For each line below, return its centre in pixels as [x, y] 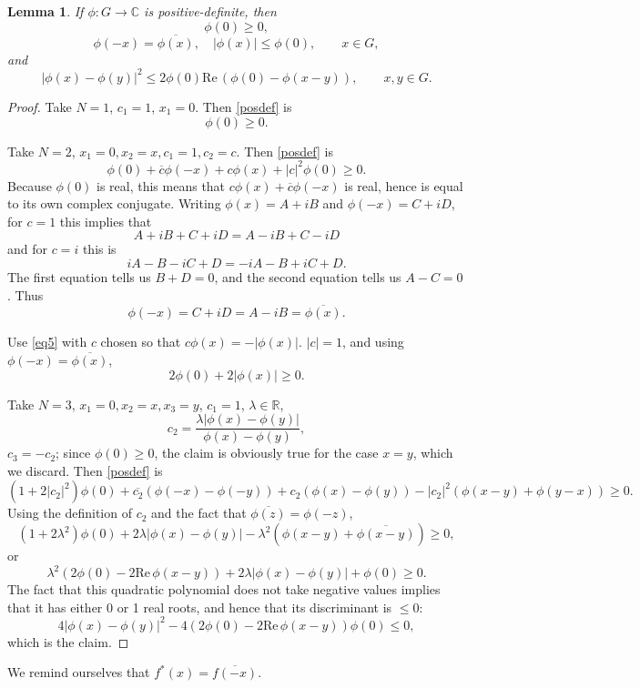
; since [73, 453]
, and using [373, 342]
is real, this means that [161, 185]
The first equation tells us [79, 276]
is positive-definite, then [210, 11]
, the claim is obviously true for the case [266, 453]
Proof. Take [40, 106]
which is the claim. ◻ [68, 641]
